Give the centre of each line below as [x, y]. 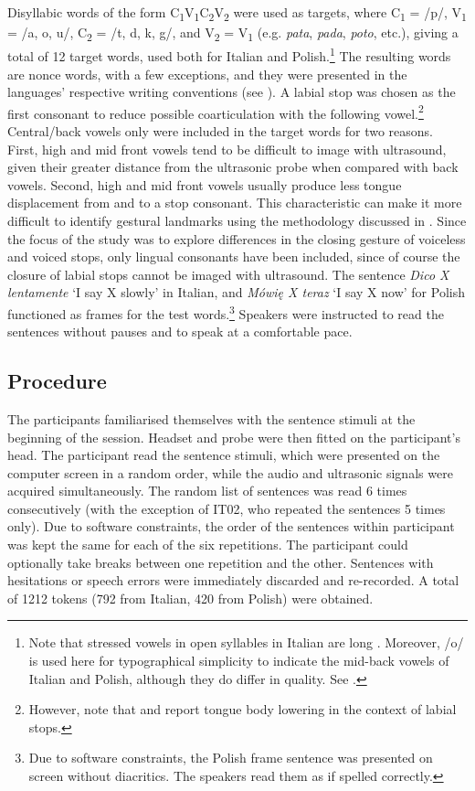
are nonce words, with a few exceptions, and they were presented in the [207, 74]
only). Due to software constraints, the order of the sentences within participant [231, 526]
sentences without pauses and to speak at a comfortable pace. [180, 331]
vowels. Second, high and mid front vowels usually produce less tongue [205, 184]
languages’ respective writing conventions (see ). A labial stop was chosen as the [232, 92]
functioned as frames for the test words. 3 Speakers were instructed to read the [226, 312]
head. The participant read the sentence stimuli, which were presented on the [224, 455]
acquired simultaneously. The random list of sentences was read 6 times [207, 491]
